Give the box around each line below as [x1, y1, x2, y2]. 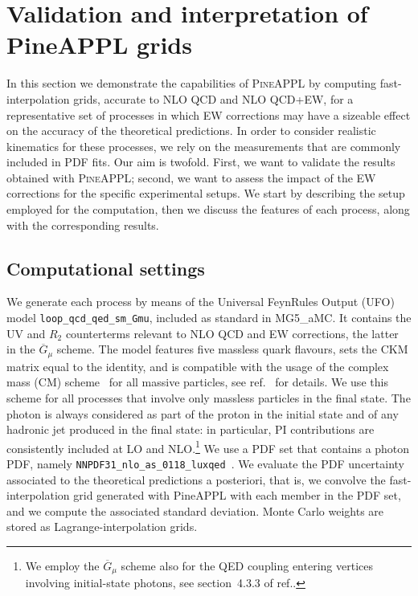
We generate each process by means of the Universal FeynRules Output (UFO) [6, 293, 395, 310]
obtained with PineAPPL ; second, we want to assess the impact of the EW [6, 169, 376, 186]
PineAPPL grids [6, 28, 192, 61]
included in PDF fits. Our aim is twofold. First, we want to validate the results [6, 153, 395, 170]
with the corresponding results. [6, 216, 159, 233]
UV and [6, 325, 46, 341]
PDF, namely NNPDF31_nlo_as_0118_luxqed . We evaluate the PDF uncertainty [6, 455, 404, 471]
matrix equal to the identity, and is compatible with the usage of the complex [6, 357, 389, 374]
